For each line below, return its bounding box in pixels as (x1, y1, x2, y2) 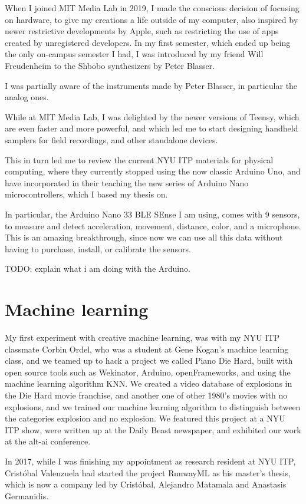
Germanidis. (5, 489, 49, 502)
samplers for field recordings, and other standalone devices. (5, 133, 218, 146)
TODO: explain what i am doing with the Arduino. (5, 262, 190, 275)
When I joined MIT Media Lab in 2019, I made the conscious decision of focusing (5, 2, 300, 14)
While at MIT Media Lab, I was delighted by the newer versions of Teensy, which (5, 110, 300, 123)
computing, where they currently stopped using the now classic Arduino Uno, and (5, 165, 301, 177)
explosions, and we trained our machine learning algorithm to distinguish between (5, 400, 301, 413)
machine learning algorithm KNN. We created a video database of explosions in (5, 377, 292, 390)
